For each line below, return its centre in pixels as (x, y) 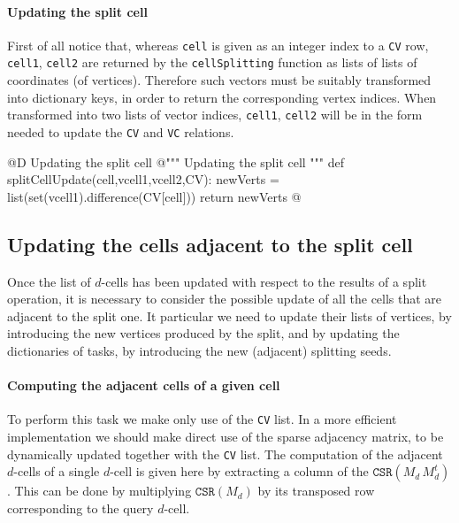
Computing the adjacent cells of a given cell (144, 385)
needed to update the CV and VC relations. (121, 131)
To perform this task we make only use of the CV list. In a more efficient (202, 419)
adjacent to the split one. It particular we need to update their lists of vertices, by (229, 315)
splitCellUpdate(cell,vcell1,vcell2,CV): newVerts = (143, 179)
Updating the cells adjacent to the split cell (210, 244)
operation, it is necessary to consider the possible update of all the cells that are (225, 299)
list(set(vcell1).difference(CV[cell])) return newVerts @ (154, 196)
